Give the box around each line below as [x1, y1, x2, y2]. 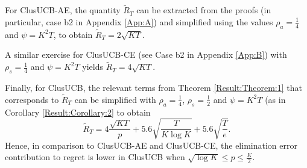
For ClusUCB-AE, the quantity [5, 4, 121, 16]
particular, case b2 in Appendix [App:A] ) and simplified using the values [5, 15, 273, 28]
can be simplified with [74, 93, 156, 105]
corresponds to [5, 93, 59, 105]
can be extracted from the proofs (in [136, 4, 271, 16]
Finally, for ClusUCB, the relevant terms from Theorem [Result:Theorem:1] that [5, 81, 302, 94]
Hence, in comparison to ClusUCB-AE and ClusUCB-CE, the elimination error [5, 138, 297, 151]
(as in [265, 93, 286, 105]
